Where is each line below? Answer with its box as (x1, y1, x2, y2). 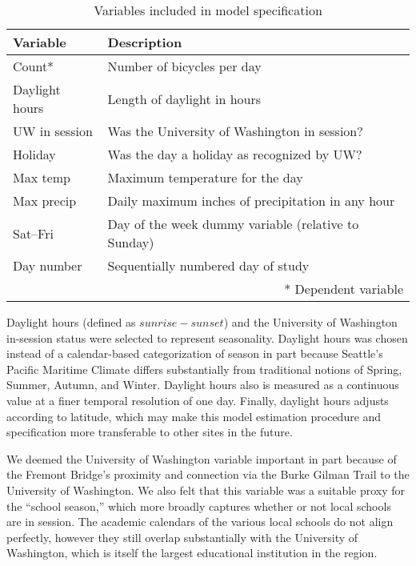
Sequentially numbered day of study (107, 256, 310, 275)
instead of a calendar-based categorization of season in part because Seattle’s (6, 345, 383, 362)
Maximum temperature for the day (107, 168, 303, 187)
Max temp (13, 168, 71, 187)
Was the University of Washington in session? (107, 122, 363, 140)
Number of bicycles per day (107, 57, 262, 75)
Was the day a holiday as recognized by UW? (107, 145, 362, 163)
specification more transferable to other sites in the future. (6, 423, 293, 440)
